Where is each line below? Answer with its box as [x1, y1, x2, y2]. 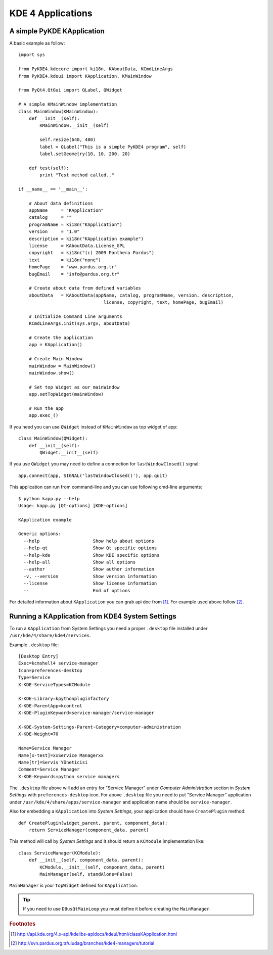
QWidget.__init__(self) [39, 450, 99, 455]
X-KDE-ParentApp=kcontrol [18, 703, 83, 708]
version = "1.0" [28, 229, 80, 234]
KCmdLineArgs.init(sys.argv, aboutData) [28, 321, 131, 326]
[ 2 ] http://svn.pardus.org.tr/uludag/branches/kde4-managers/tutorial [11, 940, 155, 946]
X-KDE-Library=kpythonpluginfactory [18, 696, 109, 702]
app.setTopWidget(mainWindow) [28, 392, 104, 397]
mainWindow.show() [28, 370, 75, 376]
